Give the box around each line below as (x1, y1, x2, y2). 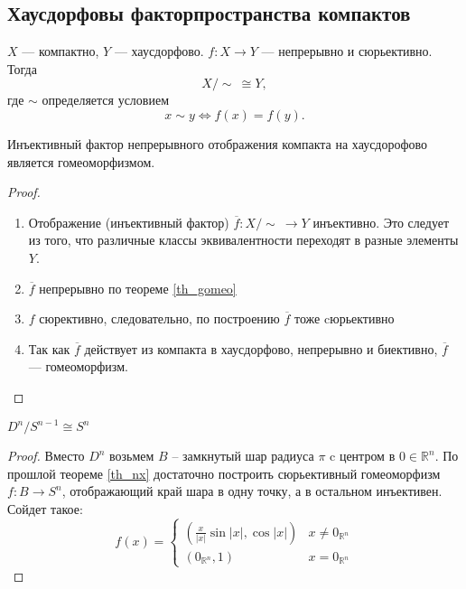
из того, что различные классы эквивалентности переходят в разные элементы (28, 230, 459, 249)
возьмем (109, 446, 154, 465)
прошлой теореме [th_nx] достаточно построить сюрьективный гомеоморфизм (7, 463, 441, 482)
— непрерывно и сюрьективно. (261, 42, 433, 61)
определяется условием (42, 90, 170, 109)
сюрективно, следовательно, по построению (39, 309, 280, 328)
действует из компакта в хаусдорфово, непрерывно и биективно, (84, 339, 438, 358)
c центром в (330, 446, 396, 465)
